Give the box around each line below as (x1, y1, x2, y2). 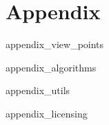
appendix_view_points (6, 37, 104, 52)
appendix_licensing (6, 106, 88, 120)
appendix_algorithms (6, 60, 97, 74)
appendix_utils (6, 83, 70, 98)
